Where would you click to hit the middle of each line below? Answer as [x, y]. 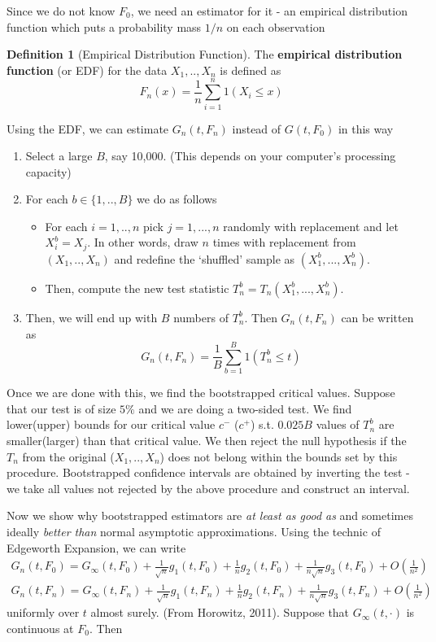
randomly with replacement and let [311, 226]
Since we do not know [61, 11]
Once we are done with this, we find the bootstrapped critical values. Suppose [201, 393]
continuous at [40, 628]
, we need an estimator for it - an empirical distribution [269, 11]
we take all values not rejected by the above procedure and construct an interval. [208, 488]
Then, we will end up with [92, 317]
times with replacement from [284, 242]
